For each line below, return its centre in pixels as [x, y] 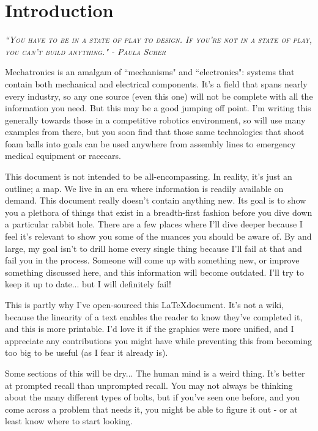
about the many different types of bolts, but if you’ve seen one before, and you [153, 397]
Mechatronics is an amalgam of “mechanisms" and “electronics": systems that [150, 72]
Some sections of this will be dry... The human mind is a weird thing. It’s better [155, 373]
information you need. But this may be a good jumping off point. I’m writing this [158, 108]
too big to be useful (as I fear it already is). [87, 352]
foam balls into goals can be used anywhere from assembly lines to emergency [150, 143]
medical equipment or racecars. [63, 156]
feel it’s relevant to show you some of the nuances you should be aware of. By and [158, 236]
